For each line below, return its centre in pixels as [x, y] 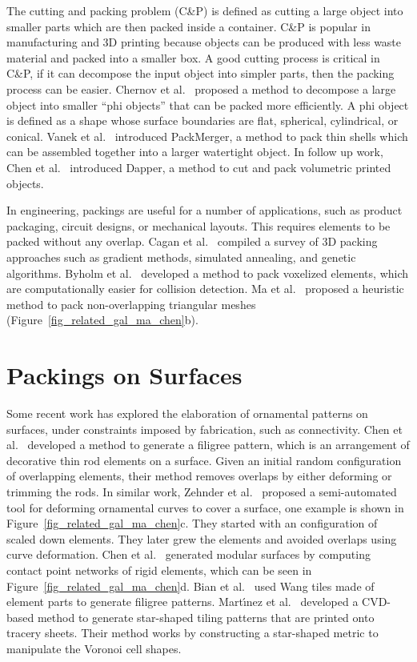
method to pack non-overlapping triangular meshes [131, 304]
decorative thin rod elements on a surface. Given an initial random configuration [204, 460]
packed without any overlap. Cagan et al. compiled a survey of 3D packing [192, 241]
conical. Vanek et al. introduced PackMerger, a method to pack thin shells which [207, 136]
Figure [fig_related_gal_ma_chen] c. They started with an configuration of [192, 523]
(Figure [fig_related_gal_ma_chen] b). [102, 320]
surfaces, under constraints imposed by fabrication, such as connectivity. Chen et [204, 429]
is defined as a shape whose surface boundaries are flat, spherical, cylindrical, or [202, 120]
